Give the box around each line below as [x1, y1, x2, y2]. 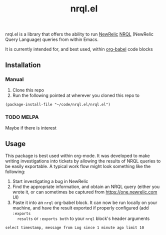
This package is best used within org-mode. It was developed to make [5, 152, 150, 158]
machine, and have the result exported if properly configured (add [12, 204, 149, 210]
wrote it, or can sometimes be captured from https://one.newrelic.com [12, 188, 157, 195]
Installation [5, 60, 41, 69]
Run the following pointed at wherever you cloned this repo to [12, 92, 140, 98]
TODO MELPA [5, 113, 39, 120]
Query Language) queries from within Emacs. [5, 36, 99, 42]
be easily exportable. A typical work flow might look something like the [5, 163, 151, 169]
